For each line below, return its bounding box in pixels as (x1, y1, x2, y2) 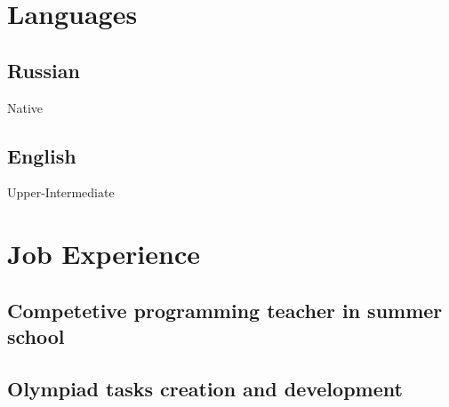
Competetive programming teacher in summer (7, 296, 443, 323)
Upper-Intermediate (7, 183, 115, 202)
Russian (7, 56, 80, 84)
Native (7, 98, 44, 116)
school (7, 323, 65, 350)
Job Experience (7, 235, 200, 272)
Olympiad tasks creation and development (7, 374, 403, 402)
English (7, 141, 76, 169)
